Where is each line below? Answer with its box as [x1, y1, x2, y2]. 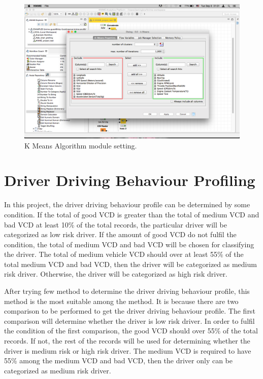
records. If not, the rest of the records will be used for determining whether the [4, 335, 250, 346]
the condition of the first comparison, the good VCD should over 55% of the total [4, 325, 258, 336]
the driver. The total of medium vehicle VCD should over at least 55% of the [4, 249, 244, 259]
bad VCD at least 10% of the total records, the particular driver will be [4, 219, 227, 230]
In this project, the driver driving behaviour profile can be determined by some [4, 199, 250, 210]
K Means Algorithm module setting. [24, 140, 137, 150]
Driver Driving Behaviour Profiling [4, 170, 255, 191]
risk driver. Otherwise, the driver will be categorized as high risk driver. [4, 269, 227, 279]
